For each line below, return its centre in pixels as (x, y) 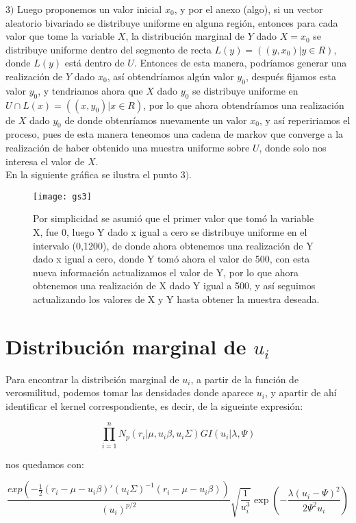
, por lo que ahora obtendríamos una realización (244, 105)
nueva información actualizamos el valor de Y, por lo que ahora (166, 272)
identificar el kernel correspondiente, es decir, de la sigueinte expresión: (154, 405)
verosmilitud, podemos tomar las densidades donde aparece (130, 392)
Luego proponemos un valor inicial (90, 9)
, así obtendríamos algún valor (170, 76)
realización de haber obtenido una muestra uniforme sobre (128, 147)
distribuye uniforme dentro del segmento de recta (109, 49)
